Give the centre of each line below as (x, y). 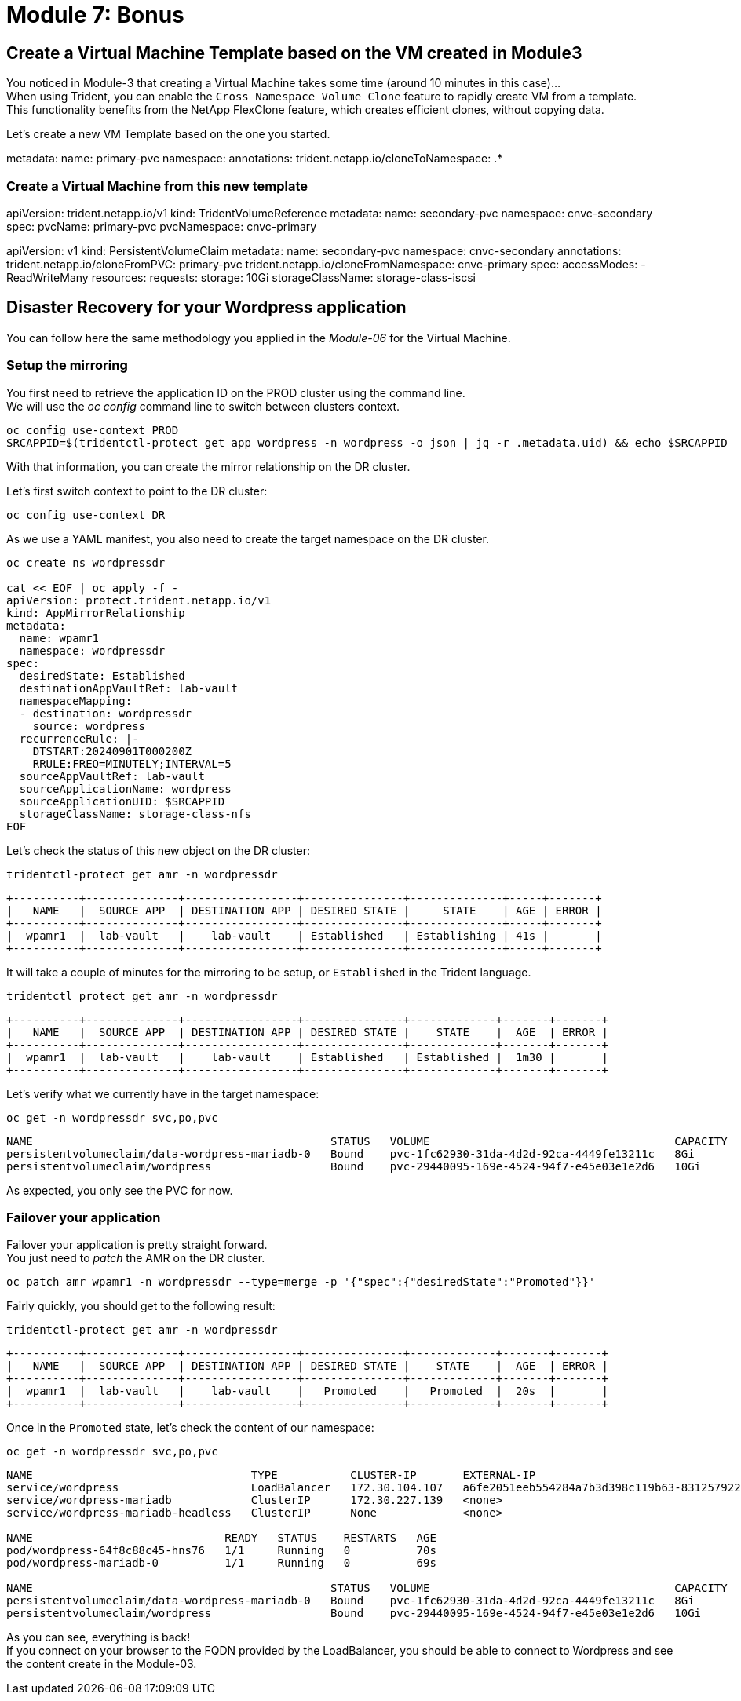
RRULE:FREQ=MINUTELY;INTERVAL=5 (132, 763)
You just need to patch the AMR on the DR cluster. (136, 1258)
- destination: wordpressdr (106, 713)
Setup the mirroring (67, 365)
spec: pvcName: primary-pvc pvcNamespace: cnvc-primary (162, 226)
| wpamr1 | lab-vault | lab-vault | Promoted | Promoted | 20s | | (308, 1391)
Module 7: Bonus (95, 15)
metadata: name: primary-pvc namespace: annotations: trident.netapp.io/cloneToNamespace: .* (255, 159)
